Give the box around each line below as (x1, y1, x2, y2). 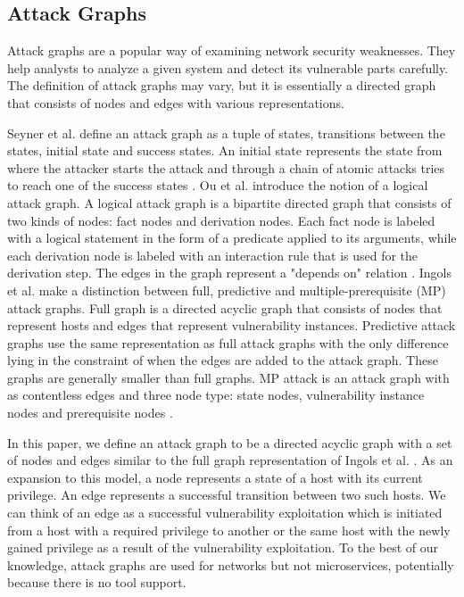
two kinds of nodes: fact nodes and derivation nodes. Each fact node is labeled (7, 211, 435, 229)
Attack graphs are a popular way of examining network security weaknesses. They (7, 41, 456, 60)
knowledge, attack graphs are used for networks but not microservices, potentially (7, 555, 454, 574)
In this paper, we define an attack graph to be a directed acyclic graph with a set (7, 433, 452, 452)
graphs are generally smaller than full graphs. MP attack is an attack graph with (7, 368, 450, 386)
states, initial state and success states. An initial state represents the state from (7, 141, 443, 160)
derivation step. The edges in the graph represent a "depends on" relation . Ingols (7, 263, 452, 282)
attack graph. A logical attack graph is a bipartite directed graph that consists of (7, 193, 452, 211)
